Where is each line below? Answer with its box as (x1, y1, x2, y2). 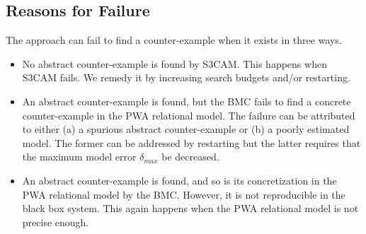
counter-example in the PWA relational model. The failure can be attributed (22, 107, 355, 122)
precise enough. (22, 214, 89, 229)
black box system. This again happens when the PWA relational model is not (22, 201, 359, 216)
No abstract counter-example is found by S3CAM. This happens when (22, 56, 327, 71)
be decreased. (161, 149, 219, 164)
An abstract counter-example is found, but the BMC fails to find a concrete (22, 93, 351, 108)
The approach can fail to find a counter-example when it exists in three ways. (6, 33, 342, 47)
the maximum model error (22, 149, 137, 164)
